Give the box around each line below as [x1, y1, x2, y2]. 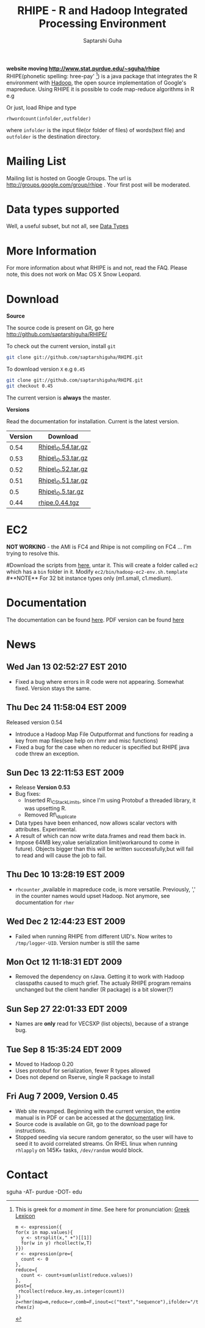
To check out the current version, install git [6, 343, 116, 350]
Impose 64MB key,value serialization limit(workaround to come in [15, 839, 180, 846]
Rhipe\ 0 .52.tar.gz [38, 465, 88, 475]
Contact [6, 1168, 48, 1182]
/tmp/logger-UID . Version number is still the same [15, 939, 140, 946]
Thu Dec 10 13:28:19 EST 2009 [6, 869, 125, 880]
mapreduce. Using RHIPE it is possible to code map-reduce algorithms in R [6, 85, 195, 92]
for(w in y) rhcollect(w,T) [21, 1240, 93, 1246]
